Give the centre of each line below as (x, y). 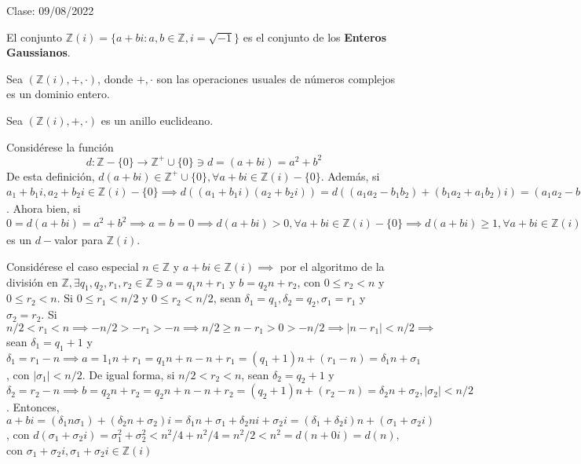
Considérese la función (60, 146)
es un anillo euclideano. (157, 120)
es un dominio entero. (58, 94)
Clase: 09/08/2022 (50, 10)
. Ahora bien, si (44, 208)
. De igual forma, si (128, 374)
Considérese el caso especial (73, 266)
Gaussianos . (38, 52)
